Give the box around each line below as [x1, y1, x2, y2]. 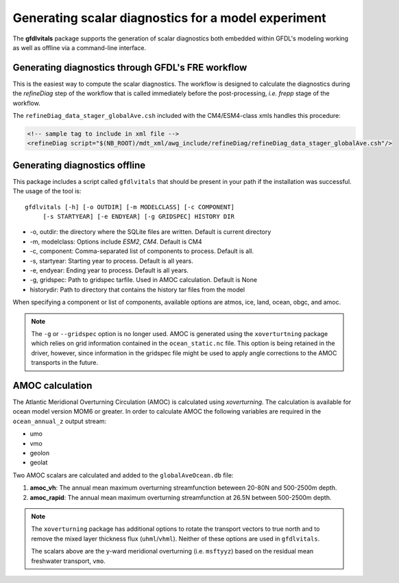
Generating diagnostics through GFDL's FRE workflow [12, 62, 247, 73]
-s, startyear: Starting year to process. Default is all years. [29, 257, 193, 265]
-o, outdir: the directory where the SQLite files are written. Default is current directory [29, 228, 271, 236]
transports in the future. [31, 359, 99, 367]
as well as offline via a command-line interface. [12, 43, 147, 51]
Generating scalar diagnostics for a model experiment [12, 10, 326, 25]
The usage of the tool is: [12, 187, 82, 195]
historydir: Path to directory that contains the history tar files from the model [29, 285, 245, 294]
